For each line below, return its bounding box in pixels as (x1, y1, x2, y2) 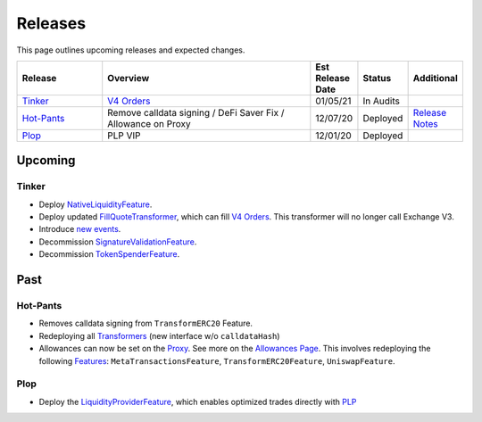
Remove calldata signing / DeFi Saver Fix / (107, 106, 285, 119)
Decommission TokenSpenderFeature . (38, 249, 180, 260)
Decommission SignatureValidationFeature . (38, 236, 197, 247)
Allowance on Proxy (107, 117, 191, 129)
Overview (107, 71, 150, 84)
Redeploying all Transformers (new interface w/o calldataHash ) (38, 330, 280, 341)
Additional (412, 71, 459, 84)
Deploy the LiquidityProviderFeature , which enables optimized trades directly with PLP (38, 396, 357, 407)
